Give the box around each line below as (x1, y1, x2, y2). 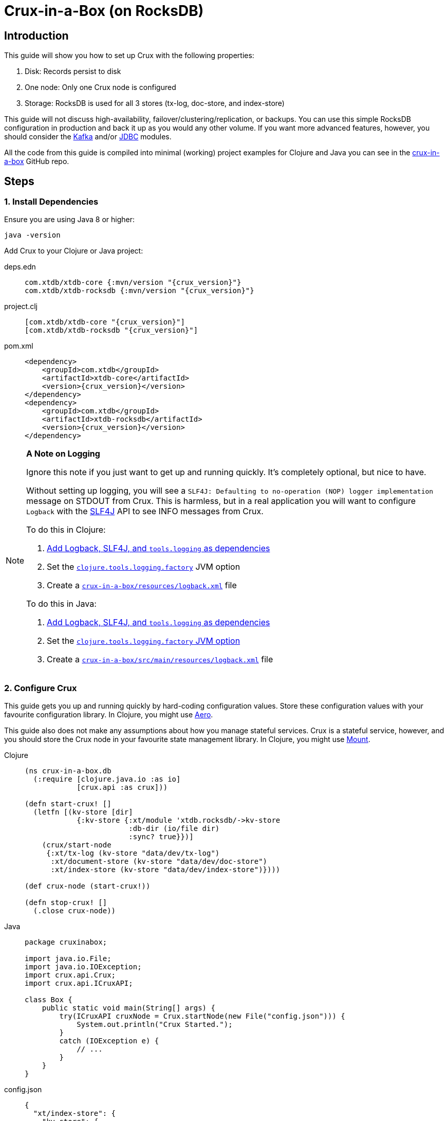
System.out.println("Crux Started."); (77, 1020, 233, 1029)
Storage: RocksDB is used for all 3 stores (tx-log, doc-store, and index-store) (25, 99, 285, 108)
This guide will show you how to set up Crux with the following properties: (4, 51, 254, 60)
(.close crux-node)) (33, 907, 116, 915)
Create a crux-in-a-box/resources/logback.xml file (47, 580, 237, 591)
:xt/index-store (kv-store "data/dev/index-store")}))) (50, 865, 281, 874)
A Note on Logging (26, 448, 100, 459)
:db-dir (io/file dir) (128, 824, 220, 833)
